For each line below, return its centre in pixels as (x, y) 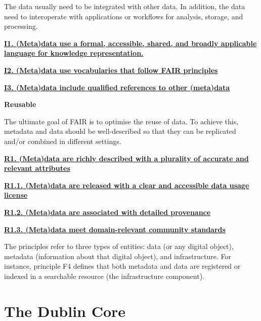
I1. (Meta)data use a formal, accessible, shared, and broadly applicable (130, 43)
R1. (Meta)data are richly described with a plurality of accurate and (126, 158)
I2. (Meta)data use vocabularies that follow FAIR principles (111, 70)
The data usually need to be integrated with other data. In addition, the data (125, 6)
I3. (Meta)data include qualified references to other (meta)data (117, 87)
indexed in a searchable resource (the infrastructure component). (104, 276)
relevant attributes (37, 168)
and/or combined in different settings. (63, 141)
